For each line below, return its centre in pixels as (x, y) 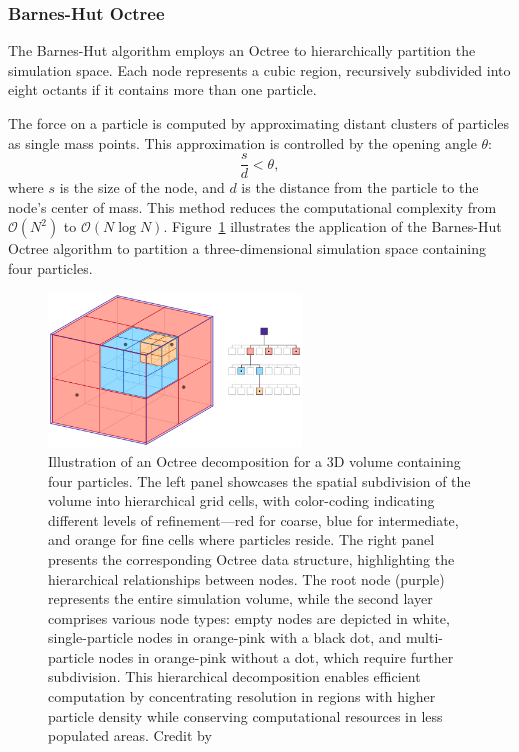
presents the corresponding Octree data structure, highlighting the (251, 558)
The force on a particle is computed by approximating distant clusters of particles (259, 123)
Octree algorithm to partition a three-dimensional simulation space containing (247, 248)
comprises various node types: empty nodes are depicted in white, (249, 617)
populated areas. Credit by (130, 735)
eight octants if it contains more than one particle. (162, 89)
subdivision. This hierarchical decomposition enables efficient (234, 676)
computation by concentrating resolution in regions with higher (242, 696)
